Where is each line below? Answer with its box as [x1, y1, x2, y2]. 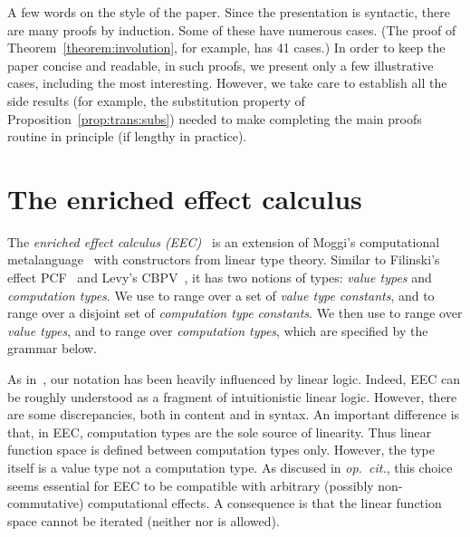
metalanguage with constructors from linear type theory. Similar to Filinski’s [7, 250, 440, 269]
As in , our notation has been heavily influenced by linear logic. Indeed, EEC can [7, 369, 460, 388]
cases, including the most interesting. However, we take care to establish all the [7, 73, 447, 92]
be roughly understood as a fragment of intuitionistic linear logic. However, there [7, 387, 457, 406]
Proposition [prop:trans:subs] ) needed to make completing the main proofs [7, 109, 422, 128]
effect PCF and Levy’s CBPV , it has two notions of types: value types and [7, 268, 432, 287]
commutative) [7, 494, 84, 513]
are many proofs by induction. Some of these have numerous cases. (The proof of [7, 20, 456, 39]
